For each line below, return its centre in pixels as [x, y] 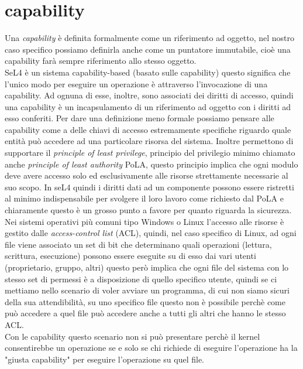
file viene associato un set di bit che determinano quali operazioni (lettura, [138, 244]
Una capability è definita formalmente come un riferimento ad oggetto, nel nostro [150, 38]
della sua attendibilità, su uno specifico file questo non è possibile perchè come [145, 301]
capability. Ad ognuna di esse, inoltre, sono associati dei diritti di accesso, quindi [149, 95]
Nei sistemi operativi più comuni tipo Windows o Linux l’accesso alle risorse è [144, 221]
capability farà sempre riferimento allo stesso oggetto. [101, 61]
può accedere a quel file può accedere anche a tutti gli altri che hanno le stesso [145, 313]
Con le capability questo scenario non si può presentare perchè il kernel [132, 336]
